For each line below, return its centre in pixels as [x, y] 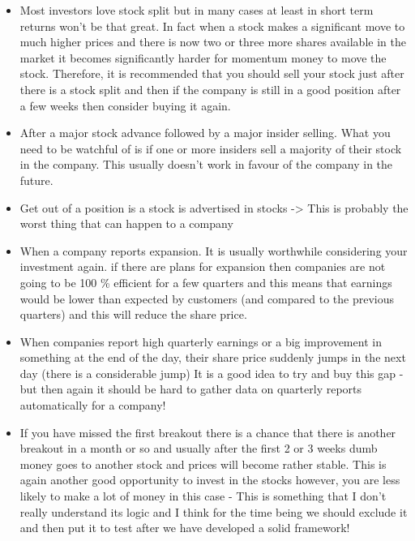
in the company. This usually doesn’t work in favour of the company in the [206, 164]
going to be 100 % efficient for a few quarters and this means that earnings [206, 282]
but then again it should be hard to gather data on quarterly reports [191, 389]
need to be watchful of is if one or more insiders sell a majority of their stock [211, 148]
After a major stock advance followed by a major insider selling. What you [205, 133]
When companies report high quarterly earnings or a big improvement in [201, 341]
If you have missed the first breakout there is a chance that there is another [208, 432]
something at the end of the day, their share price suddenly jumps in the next [213, 357]
